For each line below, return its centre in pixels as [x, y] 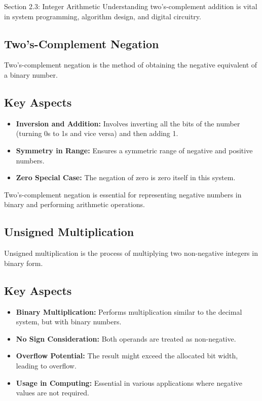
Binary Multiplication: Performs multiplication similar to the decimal [129, 311]
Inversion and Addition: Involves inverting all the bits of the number [128, 123]
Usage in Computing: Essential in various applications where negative [129, 382]
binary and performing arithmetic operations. [74, 204]
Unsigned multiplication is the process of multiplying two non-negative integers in [131, 253]
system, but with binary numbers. [69, 322]
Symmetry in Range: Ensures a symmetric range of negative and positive [134, 150]
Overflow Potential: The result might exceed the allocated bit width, [127, 356]
